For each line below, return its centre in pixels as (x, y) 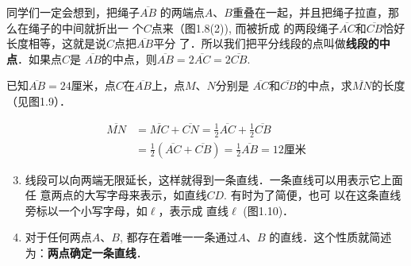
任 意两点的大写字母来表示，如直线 (116, 195)
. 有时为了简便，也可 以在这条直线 (313, 195)
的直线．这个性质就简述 (330, 237)
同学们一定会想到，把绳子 (73, 12)
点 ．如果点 (34, 58)
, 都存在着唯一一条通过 (179, 237)
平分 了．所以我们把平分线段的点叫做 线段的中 (272, 43)
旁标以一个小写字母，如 (86, 210)
